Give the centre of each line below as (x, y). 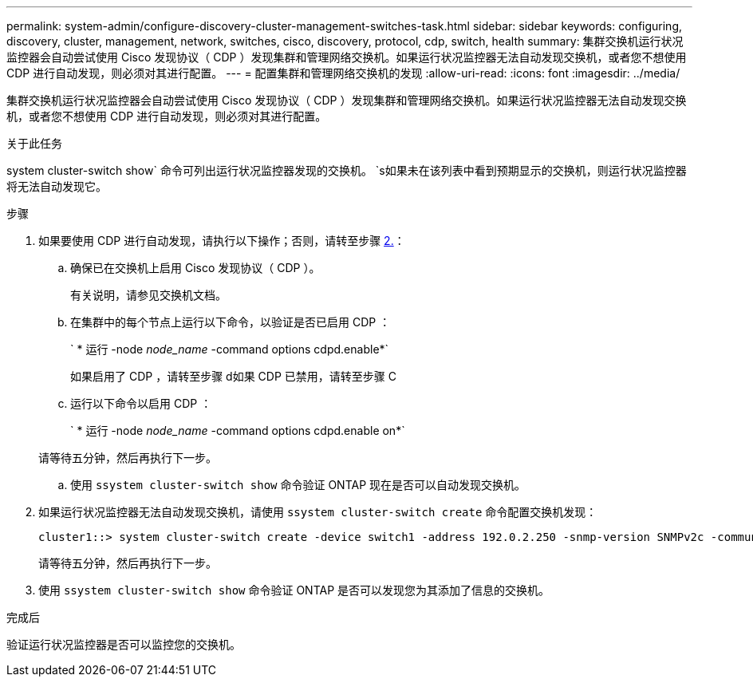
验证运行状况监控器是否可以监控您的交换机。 (124, 644)
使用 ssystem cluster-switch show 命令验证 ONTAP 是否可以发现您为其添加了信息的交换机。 (294, 590)
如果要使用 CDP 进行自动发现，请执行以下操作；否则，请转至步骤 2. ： (222, 241)
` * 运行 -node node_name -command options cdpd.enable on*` (238, 430)
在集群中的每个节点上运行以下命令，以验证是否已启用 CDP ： (231, 322)
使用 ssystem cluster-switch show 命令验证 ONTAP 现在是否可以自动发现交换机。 (298, 485)
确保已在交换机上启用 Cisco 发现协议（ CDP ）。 (195, 268)
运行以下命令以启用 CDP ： (141, 403)
